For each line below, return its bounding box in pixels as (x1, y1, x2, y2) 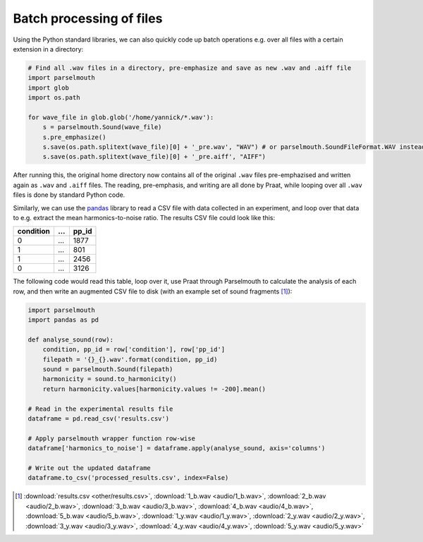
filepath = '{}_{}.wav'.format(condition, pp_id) (42, 355, 218, 363)
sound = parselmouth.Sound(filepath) (42, 366, 173, 373)
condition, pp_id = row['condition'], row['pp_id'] (42, 346, 226, 354)
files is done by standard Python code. (13, 191, 125, 199)
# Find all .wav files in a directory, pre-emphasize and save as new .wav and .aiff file (27, 64, 352, 72)
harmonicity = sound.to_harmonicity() (42, 375, 177, 383)
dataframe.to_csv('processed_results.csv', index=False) (27, 474, 229, 482)
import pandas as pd (27, 316, 99, 324)
